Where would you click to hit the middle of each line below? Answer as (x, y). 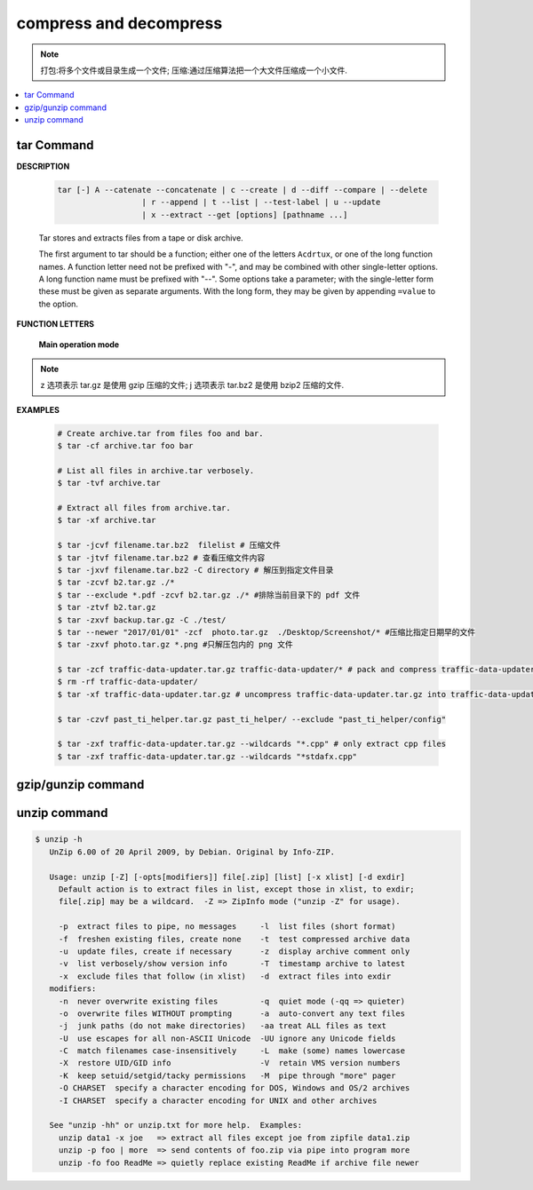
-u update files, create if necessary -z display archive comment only (234, 951)
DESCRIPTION (43, 167)
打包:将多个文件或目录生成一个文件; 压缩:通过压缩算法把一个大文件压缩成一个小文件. (194, 70)
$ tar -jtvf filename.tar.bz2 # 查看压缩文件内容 (161, 558)
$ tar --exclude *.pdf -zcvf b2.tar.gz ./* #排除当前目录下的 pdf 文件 (209, 595)
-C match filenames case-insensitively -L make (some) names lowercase (232, 1051)
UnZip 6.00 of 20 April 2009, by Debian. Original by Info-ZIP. (192, 852)
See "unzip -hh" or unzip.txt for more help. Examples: (176, 1125)
